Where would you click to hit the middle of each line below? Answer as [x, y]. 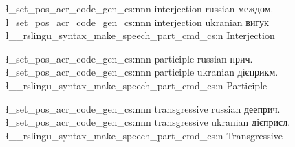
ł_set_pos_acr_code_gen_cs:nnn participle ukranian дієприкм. [142, 72]
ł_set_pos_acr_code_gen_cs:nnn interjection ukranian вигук [137, 22]
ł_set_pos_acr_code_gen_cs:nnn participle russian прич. [129, 58]
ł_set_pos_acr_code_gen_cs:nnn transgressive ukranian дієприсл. [148, 122]
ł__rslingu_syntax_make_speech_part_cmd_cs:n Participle [136, 85]
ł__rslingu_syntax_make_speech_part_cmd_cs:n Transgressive [144, 135]
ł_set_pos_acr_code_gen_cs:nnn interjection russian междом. [140, 8]
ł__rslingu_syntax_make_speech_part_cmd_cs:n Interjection [140, 35]
